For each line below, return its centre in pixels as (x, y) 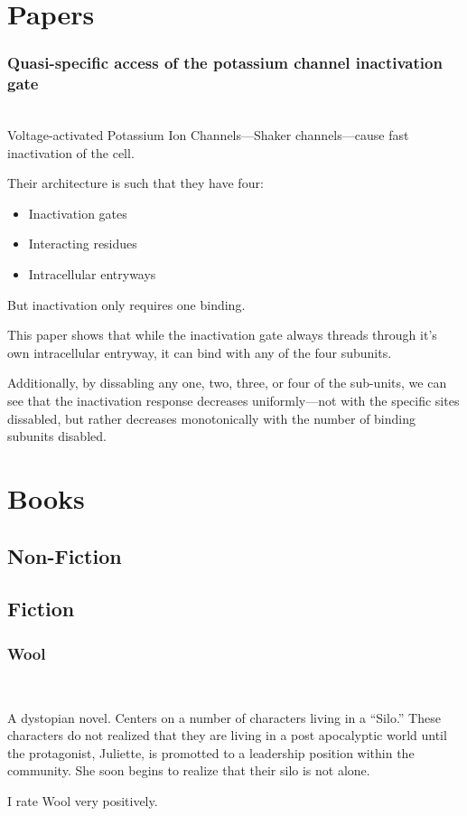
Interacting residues (83, 244)
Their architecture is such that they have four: (135, 183)
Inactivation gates (78, 213)
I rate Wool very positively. (83, 800)
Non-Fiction (65, 555)
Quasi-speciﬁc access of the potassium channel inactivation (225, 63)
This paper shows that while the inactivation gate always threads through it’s (222, 335)
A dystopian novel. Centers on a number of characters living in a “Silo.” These (224, 717)
